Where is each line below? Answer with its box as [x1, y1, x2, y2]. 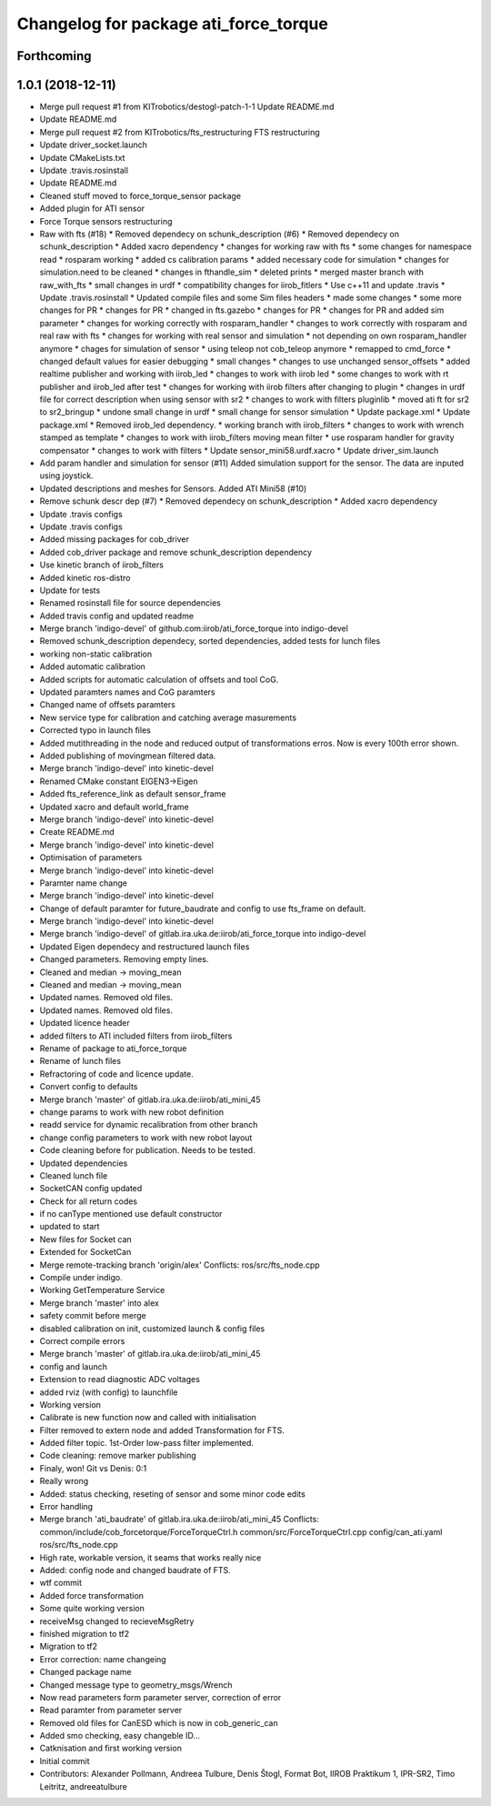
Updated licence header [39, 1018, 131, 1028]
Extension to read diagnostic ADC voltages [39, 1374, 200, 1385]
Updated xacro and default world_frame [39, 801, 190, 812]
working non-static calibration [39, 648, 153, 659]
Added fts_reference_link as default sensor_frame [39, 788, 226, 799]
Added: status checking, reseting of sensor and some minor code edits [39, 1488, 306, 1500]
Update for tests [39, 585, 101, 596]
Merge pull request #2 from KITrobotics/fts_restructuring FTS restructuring [39, 126, 320, 137]
